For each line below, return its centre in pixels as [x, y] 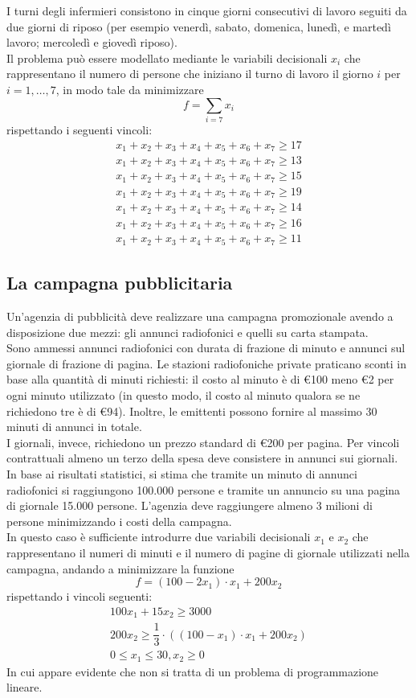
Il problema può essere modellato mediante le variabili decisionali [167, 57]
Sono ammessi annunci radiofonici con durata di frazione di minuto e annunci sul [206, 348]
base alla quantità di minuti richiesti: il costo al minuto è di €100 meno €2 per [200, 379]
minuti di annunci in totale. [74, 427]
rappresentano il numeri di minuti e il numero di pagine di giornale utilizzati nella [208, 552]
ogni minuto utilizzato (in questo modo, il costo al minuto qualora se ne [184, 395]
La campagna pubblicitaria [120, 283]
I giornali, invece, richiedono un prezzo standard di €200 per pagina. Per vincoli [203, 442]
